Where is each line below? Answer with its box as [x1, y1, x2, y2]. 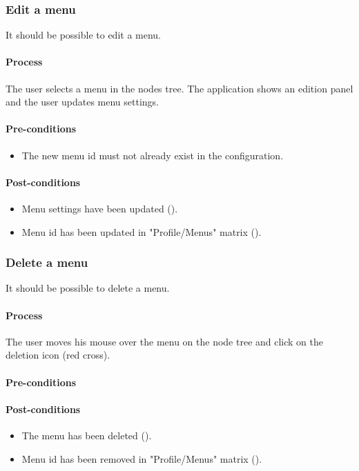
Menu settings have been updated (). [21, 201, 178, 215]
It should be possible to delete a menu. [6, 281, 170, 295]
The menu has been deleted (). [21, 428, 152, 442]
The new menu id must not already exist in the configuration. [21, 148, 284, 162]
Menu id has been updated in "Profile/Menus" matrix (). [21, 224, 262, 239]
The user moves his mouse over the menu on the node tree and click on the [6, 334, 324, 348]
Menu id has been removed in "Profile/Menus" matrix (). [21, 451, 262, 465]
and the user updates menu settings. [6, 94, 159, 109]
